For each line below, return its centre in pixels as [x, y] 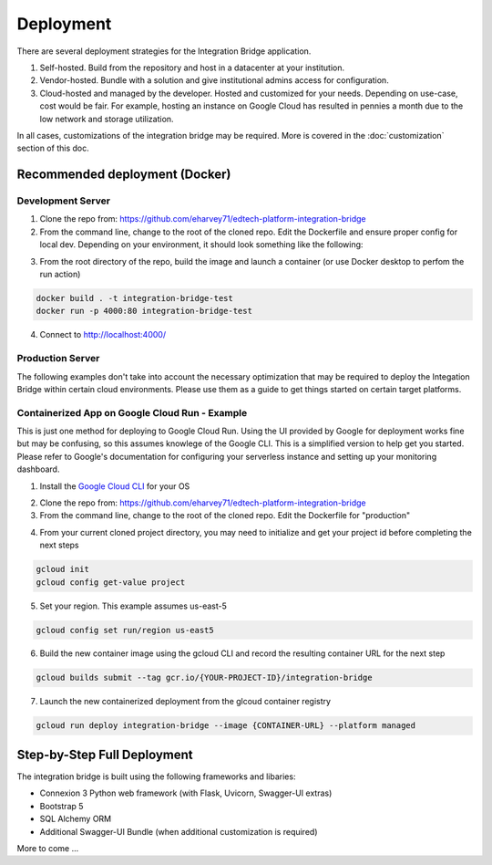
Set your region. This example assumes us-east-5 [133, 606]
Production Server [58, 359]
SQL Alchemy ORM [76, 819]
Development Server [64, 201]
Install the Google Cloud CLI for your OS [115, 486]
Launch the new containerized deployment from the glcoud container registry [185, 702]
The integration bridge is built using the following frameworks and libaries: [156, 776]
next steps [59, 545]
